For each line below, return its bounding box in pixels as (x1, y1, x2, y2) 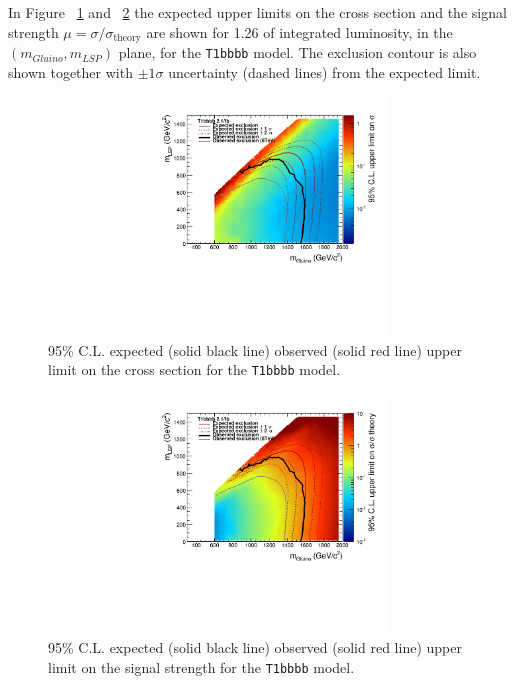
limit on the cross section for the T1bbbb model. (48, 359, 341, 380)
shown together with (8, 61, 133, 82)
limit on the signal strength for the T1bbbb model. (48, 656, 355, 677)
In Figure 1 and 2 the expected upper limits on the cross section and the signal (8, 2, 507, 22)
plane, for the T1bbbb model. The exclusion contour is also (118, 42, 477, 63)
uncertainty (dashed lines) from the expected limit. (168, 61, 481, 82)
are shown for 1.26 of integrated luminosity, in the (146, 21, 453, 42)
